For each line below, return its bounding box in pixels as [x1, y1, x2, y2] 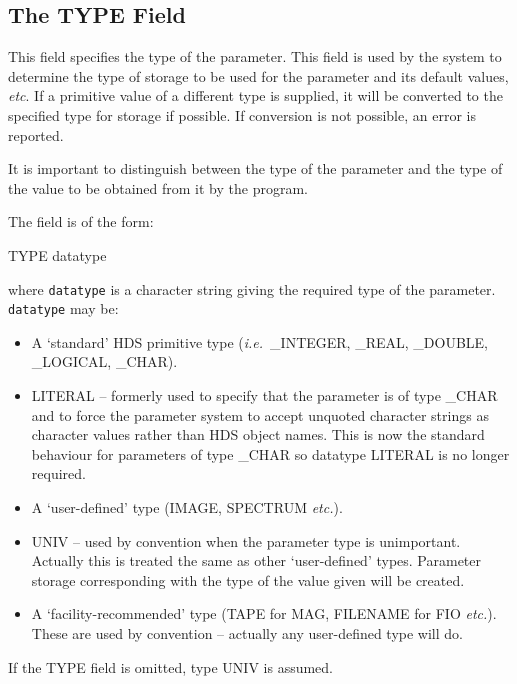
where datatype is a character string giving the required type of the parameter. [8, 278, 496, 299]
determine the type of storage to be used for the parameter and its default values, [8, 65, 509, 86]
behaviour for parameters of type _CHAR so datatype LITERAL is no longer [31, 443, 510, 464]
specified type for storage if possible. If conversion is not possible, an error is [8, 104, 476, 125]
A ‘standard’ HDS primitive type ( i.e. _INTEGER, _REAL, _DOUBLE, [31, 331, 488, 352]
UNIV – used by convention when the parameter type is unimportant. [31, 530, 461, 551]
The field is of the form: [8, 211, 154, 232]
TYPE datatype [8, 244, 107, 265]
